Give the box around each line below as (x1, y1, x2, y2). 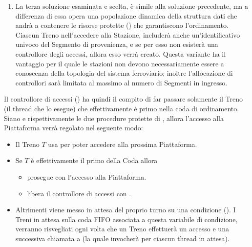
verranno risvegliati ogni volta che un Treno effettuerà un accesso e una (15, 224, 229, 234)
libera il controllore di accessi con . (27, 188, 131, 198)
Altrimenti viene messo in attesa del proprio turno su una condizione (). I (15, 205, 236, 215)
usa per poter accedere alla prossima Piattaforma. (48, 139, 197, 149)
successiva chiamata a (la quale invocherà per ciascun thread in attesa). (15, 233, 230, 243)
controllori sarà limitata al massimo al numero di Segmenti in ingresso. (15, 77, 228, 87)
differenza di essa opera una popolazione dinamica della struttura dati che (15, 10, 237, 21)
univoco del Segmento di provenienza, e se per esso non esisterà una (15, 39, 218, 49)
